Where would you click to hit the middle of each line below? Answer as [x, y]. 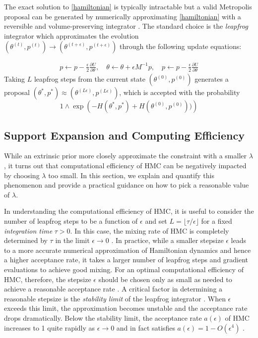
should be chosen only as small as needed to [165, 279]
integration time [28, 230]
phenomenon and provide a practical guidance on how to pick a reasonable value [127, 185]
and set [156, 221]
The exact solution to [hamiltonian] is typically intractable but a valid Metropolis [128, 6]
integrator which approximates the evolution [71, 35]
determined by [26, 240]
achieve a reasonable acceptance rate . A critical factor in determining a [113, 289]
